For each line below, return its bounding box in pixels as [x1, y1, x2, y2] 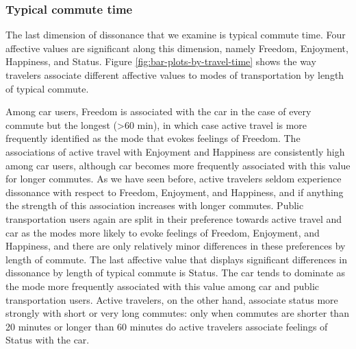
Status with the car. [5, 333, 90, 347]
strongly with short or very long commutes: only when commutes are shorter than [5, 306, 349, 320]
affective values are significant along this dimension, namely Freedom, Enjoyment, [5, 40, 348, 55]
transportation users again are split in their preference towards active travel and [5, 211, 342, 226]
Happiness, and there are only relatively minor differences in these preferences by [5, 239, 346, 253]
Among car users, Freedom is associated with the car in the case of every [5, 104, 311, 119]
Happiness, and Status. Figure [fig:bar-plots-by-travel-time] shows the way [5, 54, 316, 69]
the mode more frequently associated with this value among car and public [5, 278, 320, 293]
